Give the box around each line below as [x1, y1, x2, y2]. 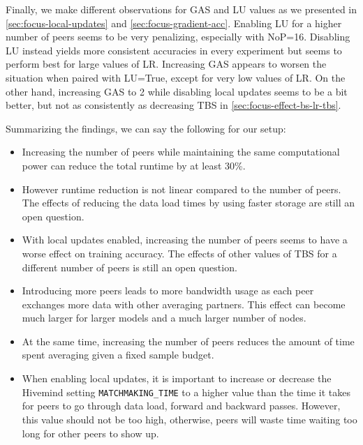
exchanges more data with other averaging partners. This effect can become [22, 296, 346, 311]
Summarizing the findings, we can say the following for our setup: [6, 121, 286, 135]
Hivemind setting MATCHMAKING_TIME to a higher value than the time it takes [22, 384, 350, 399]
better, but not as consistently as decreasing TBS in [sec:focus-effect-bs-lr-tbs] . [6, 98, 341, 112]
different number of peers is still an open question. [22, 259, 237, 274]
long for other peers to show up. [22, 425, 159, 440]
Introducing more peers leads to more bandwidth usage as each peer [22, 283, 314, 298]
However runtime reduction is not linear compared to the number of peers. [22, 181, 341, 196]
